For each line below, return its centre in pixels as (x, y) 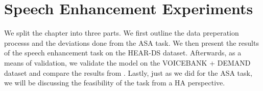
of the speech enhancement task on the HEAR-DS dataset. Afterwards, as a (123, 53)
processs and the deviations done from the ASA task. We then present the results (131, 42)
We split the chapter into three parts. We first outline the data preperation (122, 33)
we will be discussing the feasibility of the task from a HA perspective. (115, 83)
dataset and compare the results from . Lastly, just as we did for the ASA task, (128, 72)
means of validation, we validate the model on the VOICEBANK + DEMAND (127, 62)
